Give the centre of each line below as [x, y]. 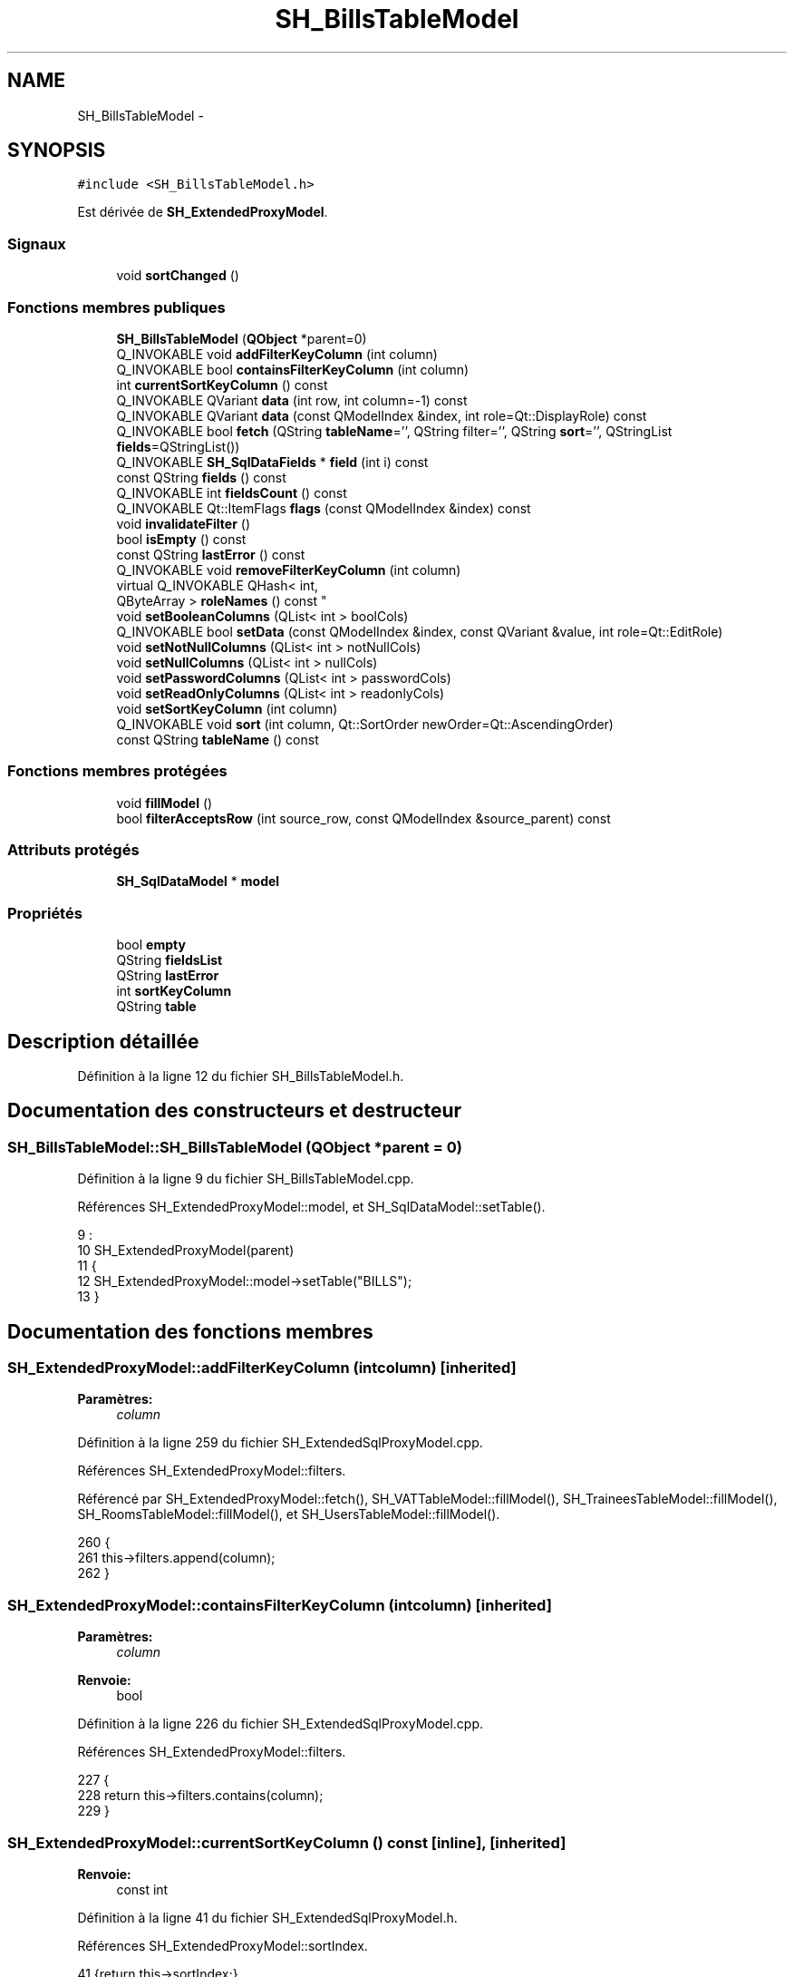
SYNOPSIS [57, 151]
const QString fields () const [201, 477]
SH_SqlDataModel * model [198, 881]
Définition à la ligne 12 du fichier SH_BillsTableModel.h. [241, 1076]
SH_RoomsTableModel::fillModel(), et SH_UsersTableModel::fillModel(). [289, 1514]
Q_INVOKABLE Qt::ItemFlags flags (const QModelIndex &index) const [324, 508]
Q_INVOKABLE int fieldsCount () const [232, 492]
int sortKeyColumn [174, 991]
